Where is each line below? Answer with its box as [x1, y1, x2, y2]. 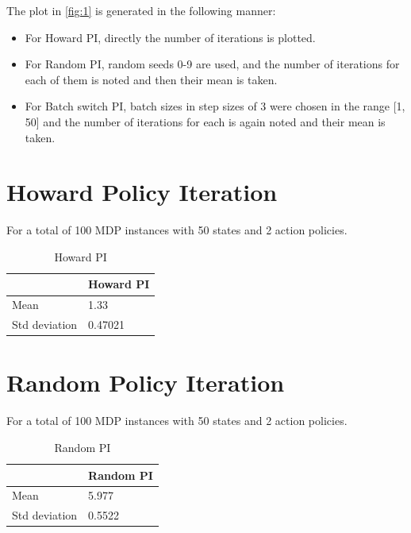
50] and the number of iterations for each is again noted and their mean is [25, 113, 386, 129]
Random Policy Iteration [6, 366, 285, 399]
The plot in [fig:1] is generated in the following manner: [6, 2, 276, 18]
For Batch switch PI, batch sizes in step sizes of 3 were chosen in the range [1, [25, 98, 405, 114]
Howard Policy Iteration [6, 176, 278, 208]
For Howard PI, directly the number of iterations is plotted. [25, 29, 316, 45]
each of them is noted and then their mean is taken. [25, 71, 278, 87]
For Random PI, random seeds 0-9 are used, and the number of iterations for [25, 56, 400, 72]
